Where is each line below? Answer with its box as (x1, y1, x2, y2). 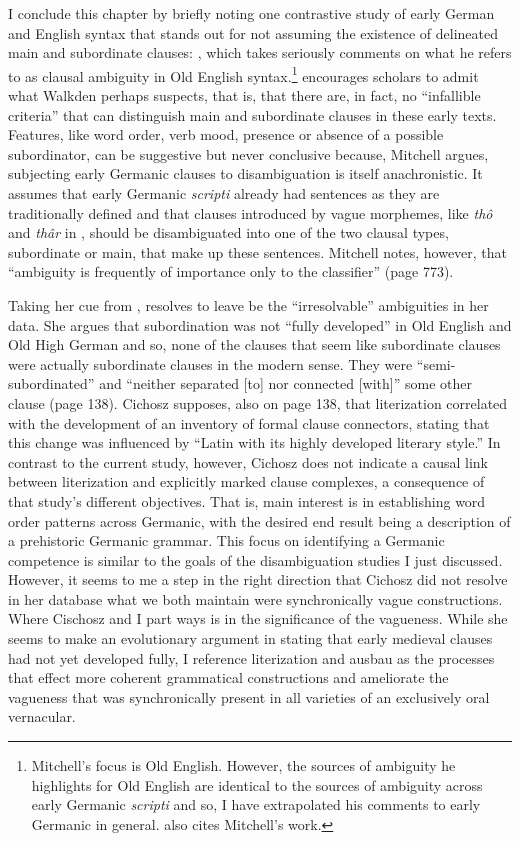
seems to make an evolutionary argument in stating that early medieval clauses (8, 628, 493, 649)
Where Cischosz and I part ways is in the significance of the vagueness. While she (8, 608, 508, 629)
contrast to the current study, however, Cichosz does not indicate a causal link (8, 451, 489, 472)
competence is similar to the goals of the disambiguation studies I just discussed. (8, 549, 503, 570)
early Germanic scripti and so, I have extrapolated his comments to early (31, 794, 481, 815)
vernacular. (8, 706, 76, 727)
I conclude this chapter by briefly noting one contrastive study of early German (8, 3, 495, 23)
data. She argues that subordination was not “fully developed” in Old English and (8, 314, 512, 335)
